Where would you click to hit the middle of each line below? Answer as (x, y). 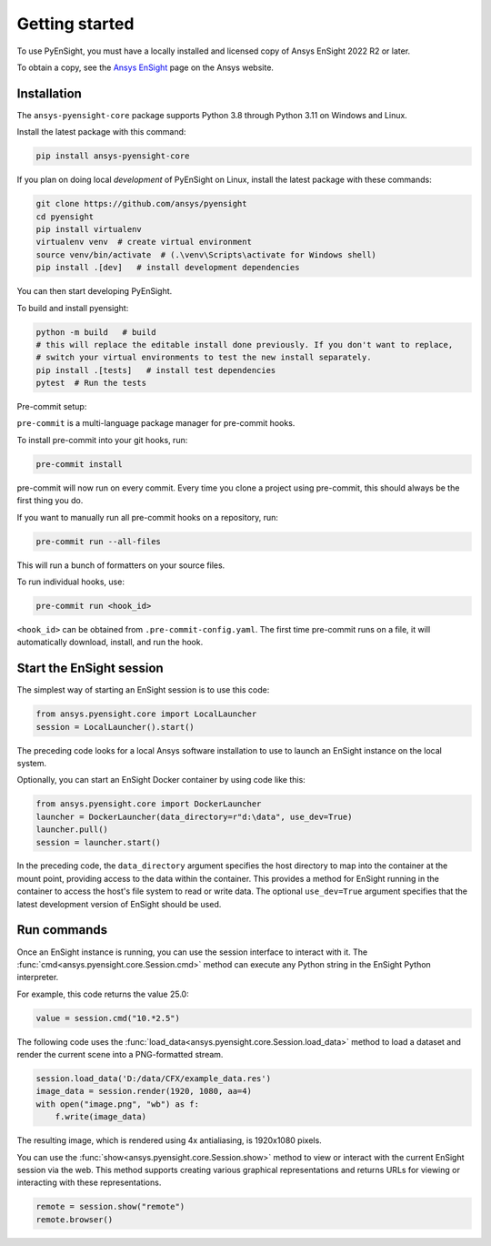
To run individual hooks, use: (70, 582)
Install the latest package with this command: (101, 132)
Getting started (75, 24)
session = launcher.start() (98, 842)
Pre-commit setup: (52, 407)
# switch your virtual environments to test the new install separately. (204, 358)
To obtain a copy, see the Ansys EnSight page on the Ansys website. (145, 67)
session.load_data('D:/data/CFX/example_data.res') (154, 1079)
